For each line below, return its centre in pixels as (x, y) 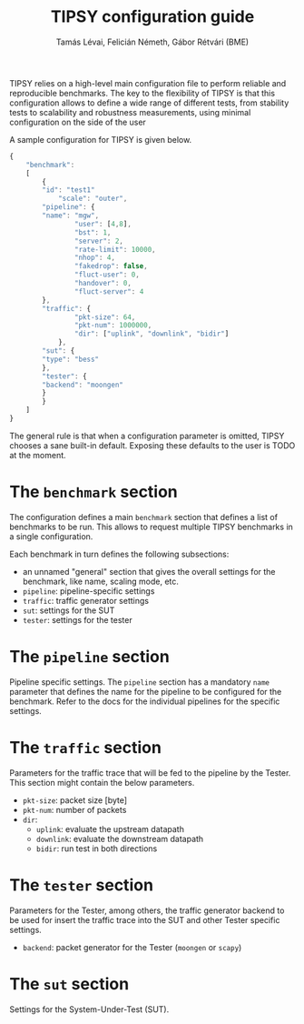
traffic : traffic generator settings (86, 600)
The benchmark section (94, 492)
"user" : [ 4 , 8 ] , (103, 224)
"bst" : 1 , (93, 232)
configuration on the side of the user (78, 122)
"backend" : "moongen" (83, 385)
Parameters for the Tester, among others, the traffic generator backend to (147, 910)
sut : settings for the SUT (69, 610)
